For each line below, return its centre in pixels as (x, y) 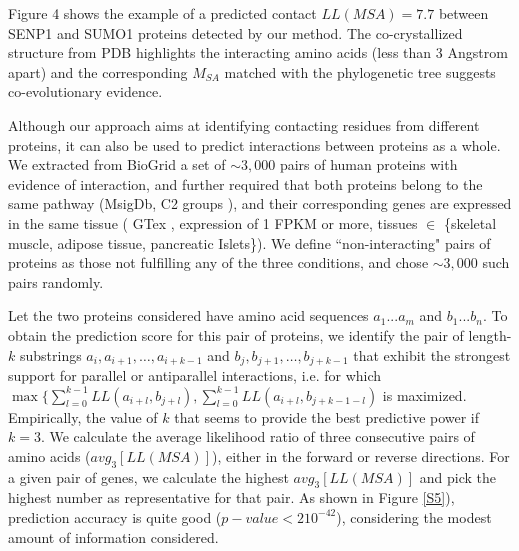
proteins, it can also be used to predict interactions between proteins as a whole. (254, 144)
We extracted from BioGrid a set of (117, 164)
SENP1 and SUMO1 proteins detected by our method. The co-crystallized (235, 32)
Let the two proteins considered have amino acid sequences (188, 315)
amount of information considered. (113, 536)
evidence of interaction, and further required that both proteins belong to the (245, 183)
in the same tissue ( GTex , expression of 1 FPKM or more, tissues (213, 222)
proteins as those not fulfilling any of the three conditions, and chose (218, 262)
